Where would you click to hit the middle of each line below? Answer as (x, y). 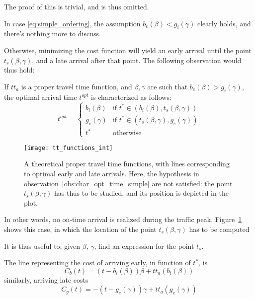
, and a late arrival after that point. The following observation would (137, 60)
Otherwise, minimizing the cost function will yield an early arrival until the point (128, 50)
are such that (168, 86)
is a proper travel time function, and (77, 86)
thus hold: (19, 70)
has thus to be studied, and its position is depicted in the (141, 193)
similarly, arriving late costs (46, 279)
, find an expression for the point (144, 246)
